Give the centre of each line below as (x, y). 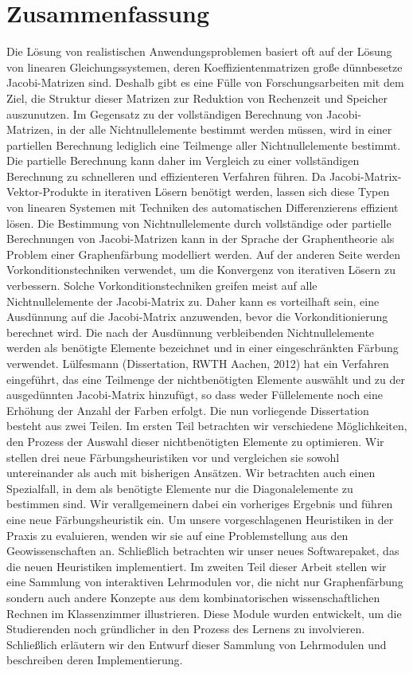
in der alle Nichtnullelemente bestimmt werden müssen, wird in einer (224, 129)
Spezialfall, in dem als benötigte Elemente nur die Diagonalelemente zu (180, 488)
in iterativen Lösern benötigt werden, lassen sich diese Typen (241, 192)
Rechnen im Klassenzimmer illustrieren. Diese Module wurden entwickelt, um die (204, 613)
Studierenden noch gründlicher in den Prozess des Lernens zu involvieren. (186, 629)
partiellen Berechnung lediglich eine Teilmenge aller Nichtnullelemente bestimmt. (204, 145)
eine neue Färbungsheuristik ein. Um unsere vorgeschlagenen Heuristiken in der (200, 519)
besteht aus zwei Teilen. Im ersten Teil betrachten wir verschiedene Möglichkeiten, (207, 426)
